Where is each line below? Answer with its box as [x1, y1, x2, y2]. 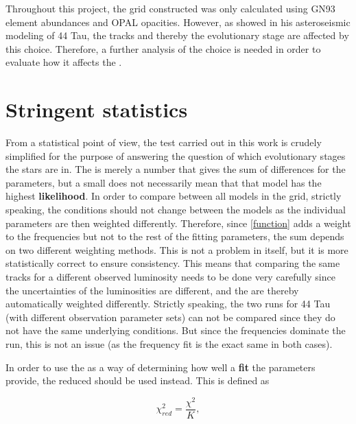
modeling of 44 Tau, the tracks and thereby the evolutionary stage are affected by [5, 28, 349, 43]
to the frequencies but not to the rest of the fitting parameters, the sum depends [5, 229, 344, 244]
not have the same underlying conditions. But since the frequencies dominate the [5, 323, 346, 338]
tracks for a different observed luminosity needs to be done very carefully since [5, 270, 335, 284]
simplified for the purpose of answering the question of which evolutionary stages [5, 148, 346, 163]
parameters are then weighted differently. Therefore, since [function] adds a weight [5, 215, 351, 230]
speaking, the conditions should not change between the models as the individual [5, 202, 346, 217]
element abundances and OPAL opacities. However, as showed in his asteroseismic [5, 14, 351, 29]
